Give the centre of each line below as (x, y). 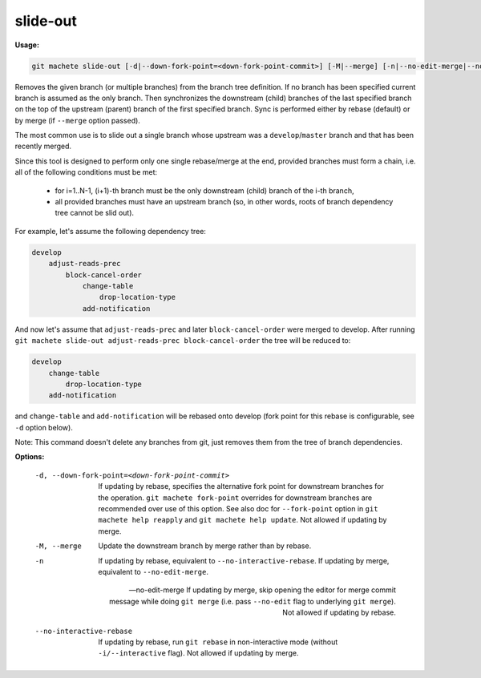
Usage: (27, 45)
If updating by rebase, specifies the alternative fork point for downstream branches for (241, 486)
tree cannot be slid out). (95, 213)
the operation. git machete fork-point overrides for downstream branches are (235, 498)
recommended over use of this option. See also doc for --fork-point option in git (238, 509)
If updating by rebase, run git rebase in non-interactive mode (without (218, 642)
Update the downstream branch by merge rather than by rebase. (205, 546)
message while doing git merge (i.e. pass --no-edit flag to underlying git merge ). (252, 601)
